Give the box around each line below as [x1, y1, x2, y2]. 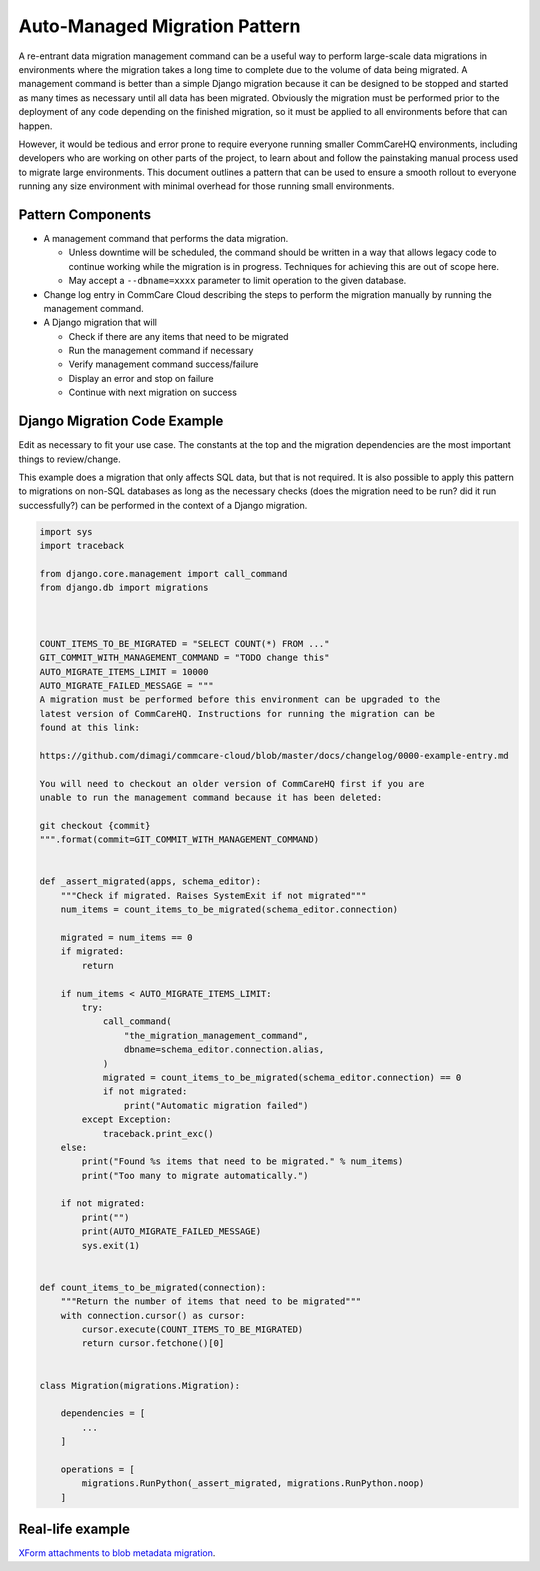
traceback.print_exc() [102, 1128, 214, 1139]
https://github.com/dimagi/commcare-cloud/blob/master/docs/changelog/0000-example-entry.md [39, 750, 509, 761]
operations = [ [60, 1463, 135, 1475]
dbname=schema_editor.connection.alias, [123, 1044, 325, 1055]
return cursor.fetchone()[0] [81, 1338, 225, 1349]
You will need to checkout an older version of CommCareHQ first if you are [39, 778, 425, 789]
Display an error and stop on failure [68, 372, 214, 384]
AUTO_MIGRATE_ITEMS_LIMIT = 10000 [39, 666, 209, 677]
